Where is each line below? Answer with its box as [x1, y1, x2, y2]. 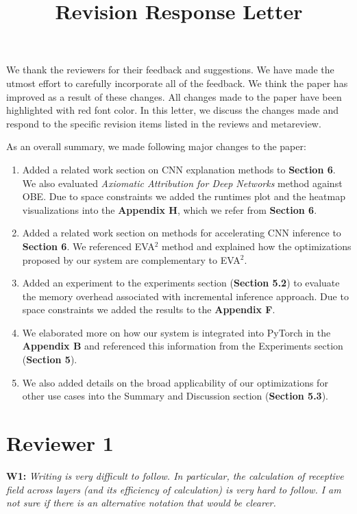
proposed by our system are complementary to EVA [22, 252, 241, 267]
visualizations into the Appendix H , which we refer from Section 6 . [22, 202, 317, 217]
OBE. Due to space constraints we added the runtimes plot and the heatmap [22, 189, 345, 204]
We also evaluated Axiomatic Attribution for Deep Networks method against [22, 175, 343, 190]
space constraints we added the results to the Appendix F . [22, 302, 275, 317]
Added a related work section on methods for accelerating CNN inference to [22, 225, 341, 240]
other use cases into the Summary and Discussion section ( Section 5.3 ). [22, 389, 328, 403]
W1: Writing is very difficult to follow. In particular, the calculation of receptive [6, 468, 344, 482]
